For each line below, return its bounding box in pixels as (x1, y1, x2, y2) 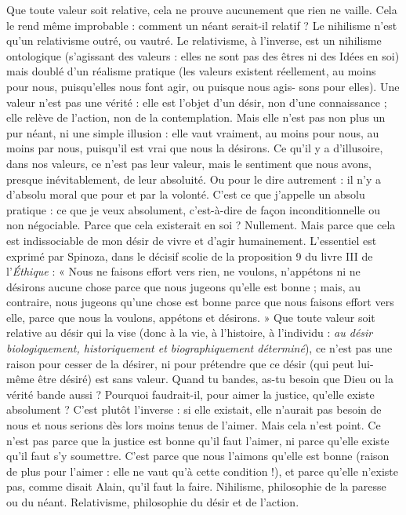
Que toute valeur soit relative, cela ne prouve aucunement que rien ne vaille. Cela (6, 2, 397, 17)
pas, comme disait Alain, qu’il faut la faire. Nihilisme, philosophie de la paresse (6, 478, 386, 495)
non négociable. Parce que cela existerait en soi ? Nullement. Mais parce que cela (6, 217, 396, 233)
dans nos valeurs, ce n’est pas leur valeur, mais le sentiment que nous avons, (6, 155, 372, 171)
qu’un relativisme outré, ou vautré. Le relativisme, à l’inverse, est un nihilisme (6, 32, 382, 49)
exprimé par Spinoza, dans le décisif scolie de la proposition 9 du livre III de (6, 247, 373, 264)
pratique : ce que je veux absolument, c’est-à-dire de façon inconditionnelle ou (6, 201, 381, 217)
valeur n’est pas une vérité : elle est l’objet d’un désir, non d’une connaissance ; (6, 93, 387, 110)
